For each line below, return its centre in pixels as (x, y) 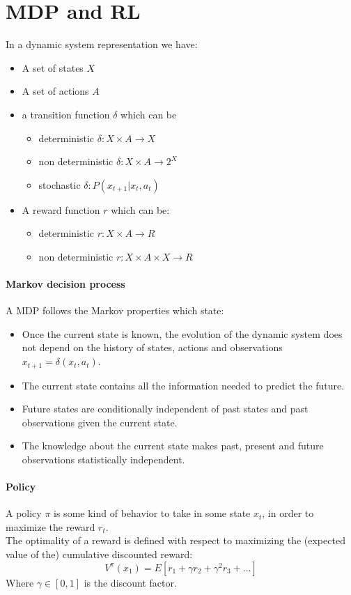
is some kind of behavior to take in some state (152, 513)
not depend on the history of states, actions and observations (152, 347)
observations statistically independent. (103, 459)
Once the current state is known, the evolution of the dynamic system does (182, 333)
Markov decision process (65, 284)
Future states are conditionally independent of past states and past (165, 409)
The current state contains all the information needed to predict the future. (183, 385)
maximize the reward (50, 526)
